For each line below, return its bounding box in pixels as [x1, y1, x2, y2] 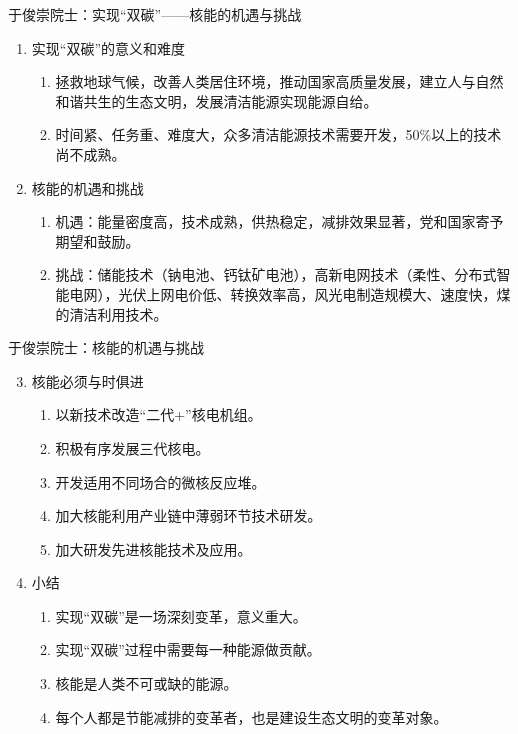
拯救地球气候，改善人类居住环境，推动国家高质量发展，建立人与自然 [55, 71, 504, 92]
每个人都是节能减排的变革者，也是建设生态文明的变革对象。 [55, 706, 448, 727]
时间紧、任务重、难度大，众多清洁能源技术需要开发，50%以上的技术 [55, 124, 502, 145]
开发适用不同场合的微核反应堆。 [55, 471, 266, 492]
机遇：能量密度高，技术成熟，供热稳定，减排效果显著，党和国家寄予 [55, 211, 504, 232]
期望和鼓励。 [55, 230, 140, 251]
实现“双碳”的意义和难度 [31, 37, 186, 58]
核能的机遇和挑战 [31, 177, 144, 198]
